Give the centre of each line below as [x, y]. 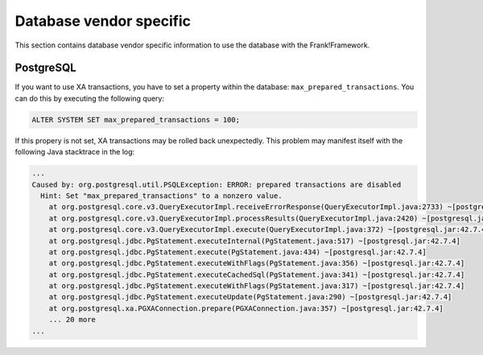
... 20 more [72, 320]
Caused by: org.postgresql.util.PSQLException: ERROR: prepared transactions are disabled [217, 184]
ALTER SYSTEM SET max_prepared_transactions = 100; [136, 120]
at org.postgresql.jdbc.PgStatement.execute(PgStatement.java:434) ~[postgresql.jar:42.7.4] [237, 252]
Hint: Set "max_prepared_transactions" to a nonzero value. [161, 196]
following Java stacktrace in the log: [75, 152]
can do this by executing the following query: [90, 98]
